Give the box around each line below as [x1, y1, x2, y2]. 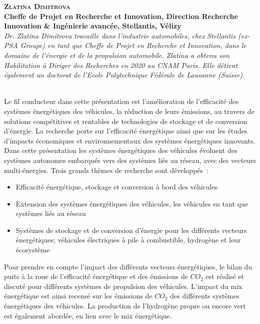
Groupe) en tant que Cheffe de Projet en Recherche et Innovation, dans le [20, 40, 246, 50]
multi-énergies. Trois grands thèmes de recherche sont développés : [4, 164, 208, 175]
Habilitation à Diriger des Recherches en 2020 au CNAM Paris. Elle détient [4, 59, 238, 70]
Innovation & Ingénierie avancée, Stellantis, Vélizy [4, 20, 181, 31]
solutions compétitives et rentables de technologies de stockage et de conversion [4, 115, 247, 126]
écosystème [15, 244, 50, 255]
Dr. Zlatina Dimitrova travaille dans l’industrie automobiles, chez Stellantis [4, 30, 236, 40]
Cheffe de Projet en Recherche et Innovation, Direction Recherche [4, 10, 238, 21]
